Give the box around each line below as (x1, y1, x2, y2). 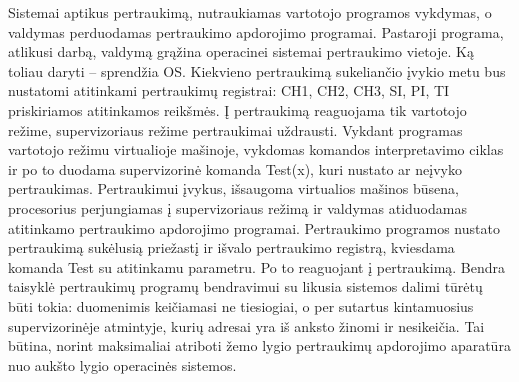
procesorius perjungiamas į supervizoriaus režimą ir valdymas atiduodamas (8, 197, 467, 218)
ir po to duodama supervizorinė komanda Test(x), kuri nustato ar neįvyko (8, 158, 462, 179)
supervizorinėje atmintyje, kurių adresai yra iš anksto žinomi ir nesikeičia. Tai (8, 315, 485, 336)
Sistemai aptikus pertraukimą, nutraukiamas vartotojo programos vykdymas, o (8, 2, 492, 22)
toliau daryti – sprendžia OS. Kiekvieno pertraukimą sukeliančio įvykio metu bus (8, 60, 506, 81)
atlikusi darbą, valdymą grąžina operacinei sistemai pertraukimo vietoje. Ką (8, 41, 474, 62)
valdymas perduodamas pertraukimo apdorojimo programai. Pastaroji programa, (8, 21, 504, 42)
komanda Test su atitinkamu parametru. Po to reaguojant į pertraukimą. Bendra (8, 256, 506, 277)
